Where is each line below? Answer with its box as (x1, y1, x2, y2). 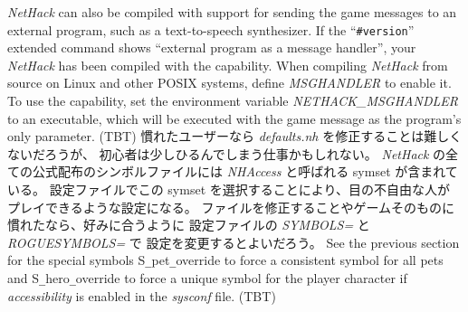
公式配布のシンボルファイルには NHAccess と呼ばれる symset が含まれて (32, 162, 458, 181)
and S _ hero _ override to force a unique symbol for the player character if (7, 269, 407, 288)
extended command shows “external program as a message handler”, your (7, 38, 416, 57)
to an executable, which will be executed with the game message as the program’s (7, 109, 462, 128)
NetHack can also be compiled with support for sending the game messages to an (7, 3, 457, 21)
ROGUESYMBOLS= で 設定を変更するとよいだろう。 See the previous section (7, 232, 460, 251)
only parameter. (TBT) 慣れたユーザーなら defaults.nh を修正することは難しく (7, 127, 463, 146)
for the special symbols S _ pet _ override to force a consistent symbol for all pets (7, 251, 444, 269)
